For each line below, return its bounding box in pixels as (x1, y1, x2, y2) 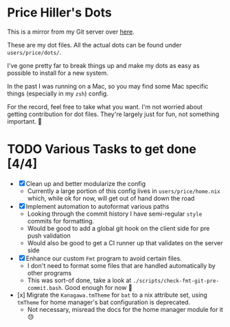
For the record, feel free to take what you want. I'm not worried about (7, 102, 203, 111)
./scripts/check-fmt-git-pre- (133, 277, 220, 284)
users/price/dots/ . (7, 48, 62, 56)
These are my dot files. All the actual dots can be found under (7, 41, 182, 49)
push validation (27, 232, 71, 240)
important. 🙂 (7, 117, 43, 125)
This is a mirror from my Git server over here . (7, 27, 135, 36)
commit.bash (27, 284, 62, 291)
